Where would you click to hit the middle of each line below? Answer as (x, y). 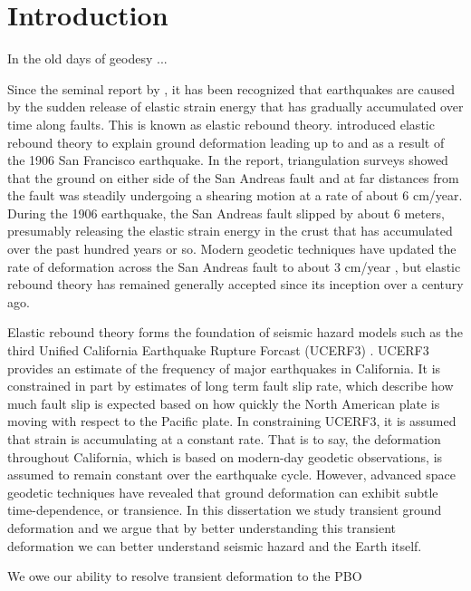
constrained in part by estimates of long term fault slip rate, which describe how (231, 386)
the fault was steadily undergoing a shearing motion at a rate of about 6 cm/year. (235, 195)
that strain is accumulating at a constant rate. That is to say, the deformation (224, 439)
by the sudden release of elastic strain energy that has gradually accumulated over (235, 107)
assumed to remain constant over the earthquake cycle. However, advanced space (232, 475)
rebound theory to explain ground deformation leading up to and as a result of (226, 142)
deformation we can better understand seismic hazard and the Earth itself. (215, 545)
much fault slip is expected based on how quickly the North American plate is (224, 403)
